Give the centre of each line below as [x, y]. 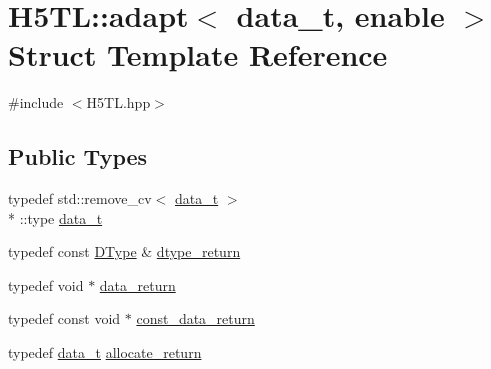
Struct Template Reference [198, 54]
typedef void [46, 284]
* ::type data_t [55, 217]
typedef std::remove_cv [80, 198]
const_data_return [195, 318]
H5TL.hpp [118, 102]
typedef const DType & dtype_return [124, 251]
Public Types [78, 156]
